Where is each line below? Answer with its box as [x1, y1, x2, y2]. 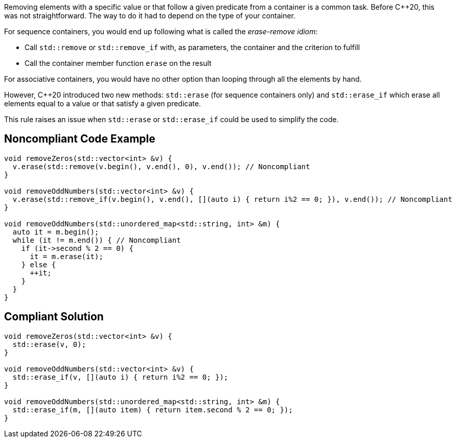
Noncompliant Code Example [4, 132, 155, 146]
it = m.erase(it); [30, 252, 103, 261]
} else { [21, 260, 56, 269]
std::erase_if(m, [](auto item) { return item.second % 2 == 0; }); [12, 405, 293, 414]
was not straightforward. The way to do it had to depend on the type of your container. [4, 11, 295, 20]
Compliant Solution [4, 310, 104, 323]
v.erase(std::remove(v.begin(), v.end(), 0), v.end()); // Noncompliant [12, 162, 310, 171]
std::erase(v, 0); [12, 340, 86, 348]
